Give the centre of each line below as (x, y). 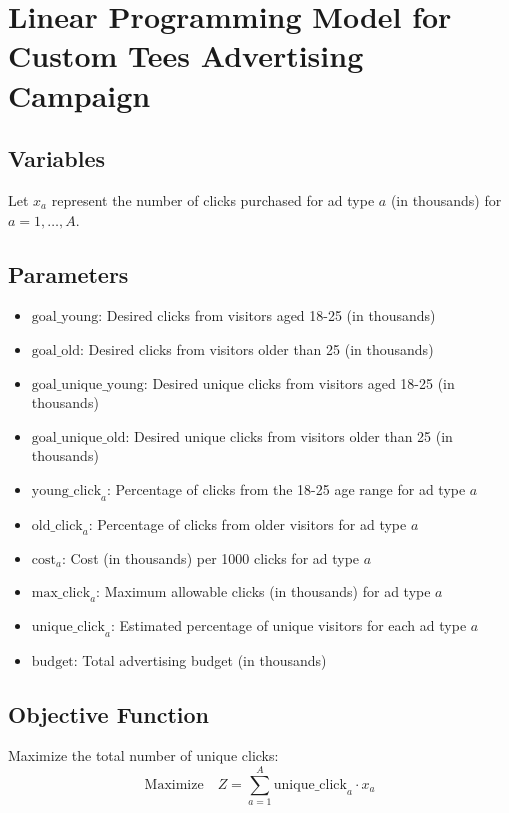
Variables (57, 158)
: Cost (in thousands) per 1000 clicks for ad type (210, 557)
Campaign (79, 94)
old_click (57, 525)
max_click (61, 593)
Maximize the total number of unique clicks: (143, 755)
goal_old (56, 350)
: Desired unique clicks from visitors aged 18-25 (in (299, 382)
